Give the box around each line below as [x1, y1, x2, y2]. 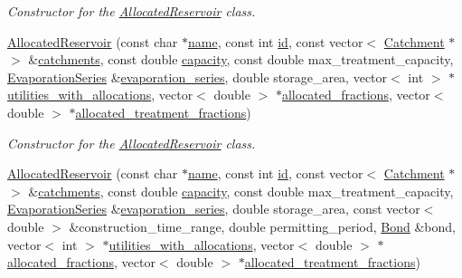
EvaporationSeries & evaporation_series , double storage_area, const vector [7, 199, 420, 218]
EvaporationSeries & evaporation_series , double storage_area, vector [7, 67, 388, 86]
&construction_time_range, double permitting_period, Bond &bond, [69, 216, 456, 235]
